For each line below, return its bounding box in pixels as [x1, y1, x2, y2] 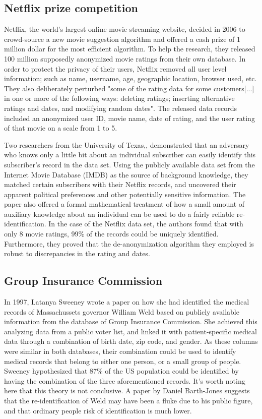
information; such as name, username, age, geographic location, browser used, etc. [4, 73, 257, 84]
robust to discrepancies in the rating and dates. [4, 248, 150, 259]
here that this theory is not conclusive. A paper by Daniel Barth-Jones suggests [4, 385, 250, 396]
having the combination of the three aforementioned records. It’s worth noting [4, 375, 245, 386]
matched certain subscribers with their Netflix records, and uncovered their [4, 179, 236, 190]
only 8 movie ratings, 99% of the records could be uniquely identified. [4, 228, 219, 239]
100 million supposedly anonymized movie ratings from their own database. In [4, 53, 246, 64]
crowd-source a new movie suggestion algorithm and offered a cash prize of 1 [4, 33, 241, 44]
